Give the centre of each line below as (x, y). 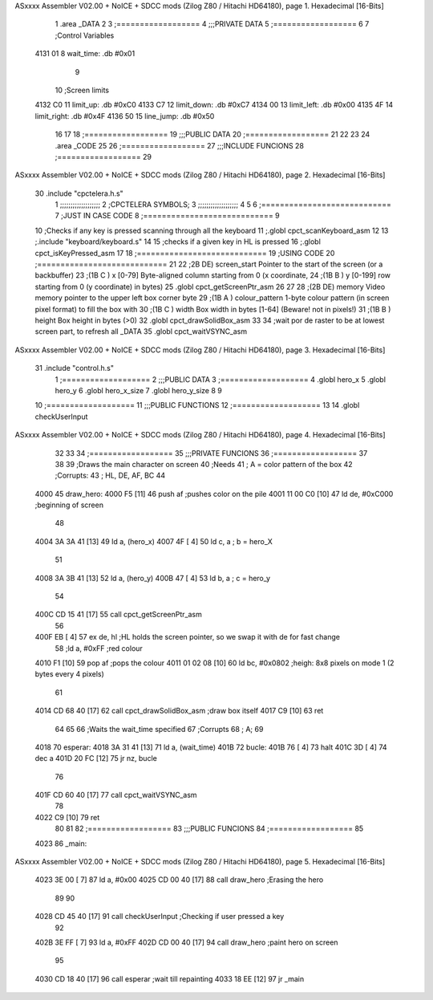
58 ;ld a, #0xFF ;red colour (99, 648)
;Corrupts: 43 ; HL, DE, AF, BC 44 (110, 476)
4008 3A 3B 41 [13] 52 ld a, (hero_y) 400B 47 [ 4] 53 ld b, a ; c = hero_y (153, 578)
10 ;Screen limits (82, 90)
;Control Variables (85, 35)
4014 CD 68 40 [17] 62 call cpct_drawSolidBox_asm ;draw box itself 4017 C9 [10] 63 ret (179, 711)
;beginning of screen (69, 505)
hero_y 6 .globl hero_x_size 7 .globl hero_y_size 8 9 (138, 390)
